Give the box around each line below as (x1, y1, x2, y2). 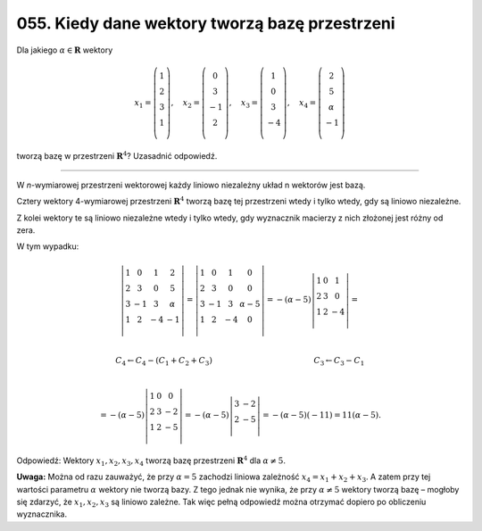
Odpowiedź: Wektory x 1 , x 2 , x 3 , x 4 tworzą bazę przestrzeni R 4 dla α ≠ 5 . (16, 454, 286, 468)
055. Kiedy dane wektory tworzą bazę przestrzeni (16, 13, 396, 33)
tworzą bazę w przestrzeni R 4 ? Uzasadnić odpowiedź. (16, 149, 218, 161)
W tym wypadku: (16, 241, 79, 252)
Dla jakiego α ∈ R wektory (16, 45, 113, 55)
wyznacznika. (16, 509, 67, 519)
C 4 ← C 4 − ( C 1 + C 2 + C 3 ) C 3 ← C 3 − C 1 (114, 355, 365, 368)
